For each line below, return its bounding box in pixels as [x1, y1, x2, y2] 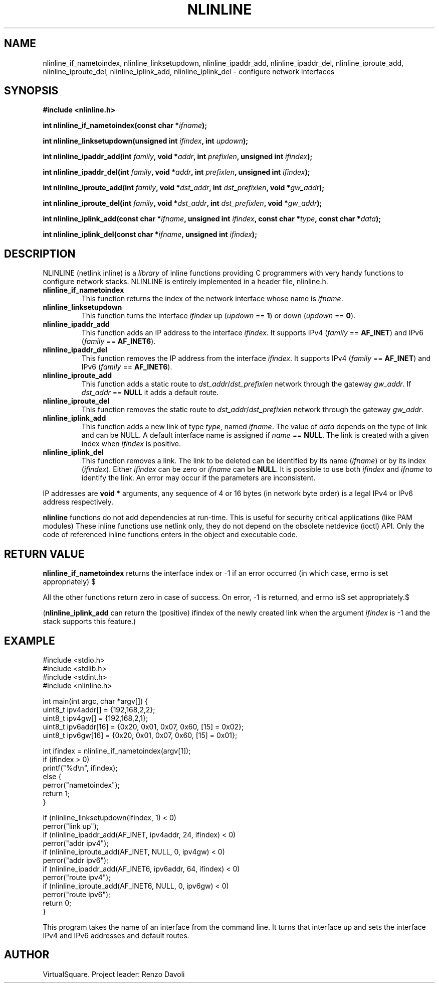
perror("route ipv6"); [43, 890, 111, 899]
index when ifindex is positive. [81, 439, 181, 448]
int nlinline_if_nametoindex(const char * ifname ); [43, 121, 207, 130]
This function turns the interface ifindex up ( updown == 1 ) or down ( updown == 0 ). [81, 311, 356, 320]
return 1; [43, 789, 70, 798]
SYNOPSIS [4, 84, 59, 97]
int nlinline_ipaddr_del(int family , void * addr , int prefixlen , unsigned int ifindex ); [43, 168, 310, 177]
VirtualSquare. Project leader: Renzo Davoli [43, 969, 185, 978]
